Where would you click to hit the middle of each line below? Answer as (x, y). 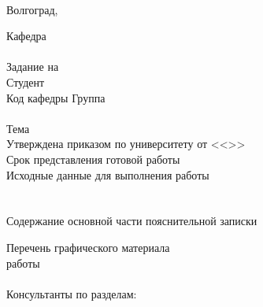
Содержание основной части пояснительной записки (132, 221)
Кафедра (26, 36)
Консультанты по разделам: (72, 293)
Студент (26, 81)
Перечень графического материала (88, 247)
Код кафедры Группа (56, 97)
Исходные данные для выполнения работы (108, 174)
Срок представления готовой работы (93, 159)
